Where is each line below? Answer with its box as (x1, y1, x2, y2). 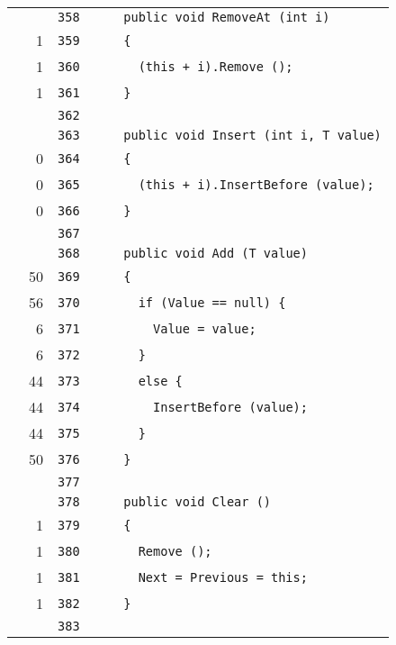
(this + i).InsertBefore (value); (138, 177, 374, 192)
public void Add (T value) (123, 246, 308, 260)
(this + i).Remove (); (138, 59, 293, 74)
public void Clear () (123, 495, 272, 509)
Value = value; (153, 321, 256, 336)
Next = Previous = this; (138, 569, 308, 585)
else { (138, 373, 183, 388)
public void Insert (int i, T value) (123, 128, 382, 142)
